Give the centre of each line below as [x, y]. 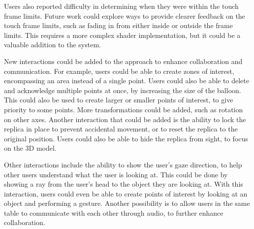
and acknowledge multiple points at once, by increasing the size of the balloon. [123, 90]
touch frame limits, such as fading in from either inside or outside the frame [118, 25]
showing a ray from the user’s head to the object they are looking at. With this [124, 184]
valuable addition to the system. [52, 45]
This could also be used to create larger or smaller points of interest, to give [119, 100]
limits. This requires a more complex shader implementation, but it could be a [122, 35]
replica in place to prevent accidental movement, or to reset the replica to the [121, 129]
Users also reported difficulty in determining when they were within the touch [121, 6]
